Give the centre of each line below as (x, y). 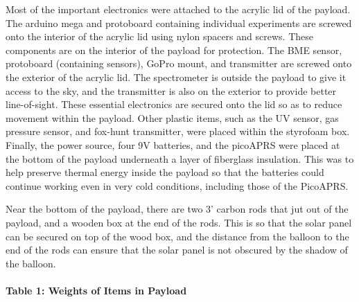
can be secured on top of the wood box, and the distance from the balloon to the (177, 236)
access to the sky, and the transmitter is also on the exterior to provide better (171, 90)
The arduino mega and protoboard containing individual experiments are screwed (179, 23)
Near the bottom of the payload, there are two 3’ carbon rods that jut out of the (177, 209)
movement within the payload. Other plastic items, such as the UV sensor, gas (172, 117)
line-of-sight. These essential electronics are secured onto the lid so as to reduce (174, 104)
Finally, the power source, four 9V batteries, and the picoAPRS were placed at (173, 144)
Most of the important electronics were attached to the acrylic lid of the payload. (178, 9)
